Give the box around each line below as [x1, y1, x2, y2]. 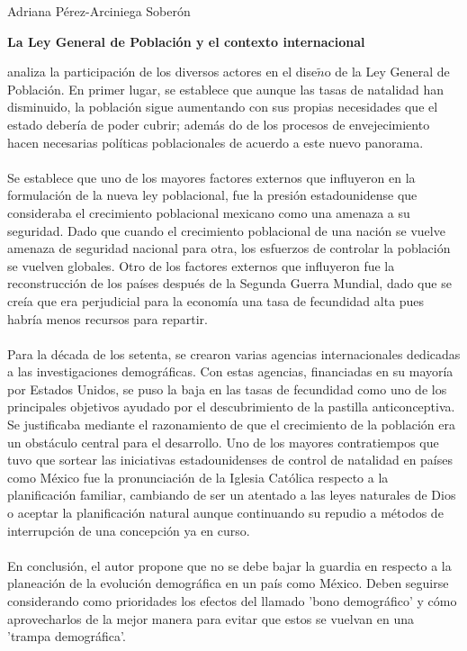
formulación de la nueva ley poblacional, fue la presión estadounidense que [7, 185, 418, 204]
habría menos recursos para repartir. [7, 309, 208, 328]
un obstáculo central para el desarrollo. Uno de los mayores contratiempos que [7, 432, 439, 451]
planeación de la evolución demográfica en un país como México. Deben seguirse [7, 574, 449, 592]
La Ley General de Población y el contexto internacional [7, 32, 365, 50]
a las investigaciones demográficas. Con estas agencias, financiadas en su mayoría [7, 362, 454, 381]
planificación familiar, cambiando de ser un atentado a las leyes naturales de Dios [7, 485, 456, 504]
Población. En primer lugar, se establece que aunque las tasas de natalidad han [7, 79, 445, 98]
